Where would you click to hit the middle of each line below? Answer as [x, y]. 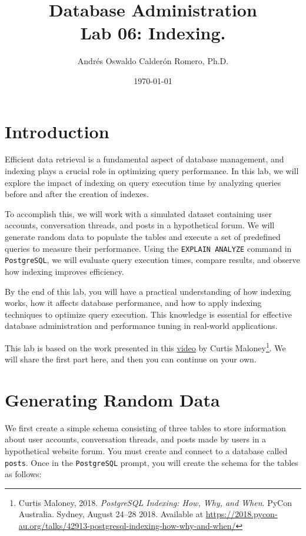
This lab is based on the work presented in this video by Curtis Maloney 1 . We [145, 347]
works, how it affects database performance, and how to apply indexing [133, 303]
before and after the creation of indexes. [77, 194]
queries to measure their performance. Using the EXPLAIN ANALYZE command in [148, 248]
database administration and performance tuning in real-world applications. [141, 326]
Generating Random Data [112, 399]
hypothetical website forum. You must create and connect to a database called [146, 451]
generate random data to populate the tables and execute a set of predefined [143, 237]
